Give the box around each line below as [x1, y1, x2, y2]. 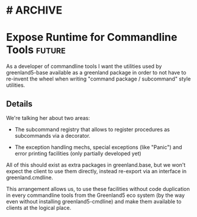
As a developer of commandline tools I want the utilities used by [6, 63, 162, 70]
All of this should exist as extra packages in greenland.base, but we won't [6, 161, 186, 169]
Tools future [6, 43, 66, 57]
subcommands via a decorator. [14, 132, 91, 139]
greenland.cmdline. [6, 174, 53, 181]
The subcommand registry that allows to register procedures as [14, 125, 170, 133]
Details [6, 99, 33, 109]
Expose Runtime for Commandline [6, 31, 177, 44]
